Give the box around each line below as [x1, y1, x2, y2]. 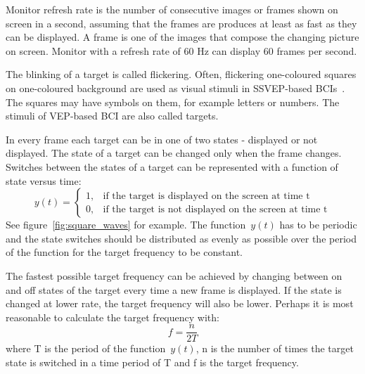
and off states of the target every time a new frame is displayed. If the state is [6, 282, 342, 297]
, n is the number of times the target [196, 341, 354, 356]
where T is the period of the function [6, 341, 166, 356]
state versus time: [6, 173, 82, 188]
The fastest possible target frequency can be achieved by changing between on [6, 268, 342, 283]
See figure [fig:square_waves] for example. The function [6, 217, 246, 232]
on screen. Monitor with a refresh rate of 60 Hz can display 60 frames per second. [6, 43, 357, 58]
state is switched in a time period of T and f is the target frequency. [6, 354, 299, 369]
